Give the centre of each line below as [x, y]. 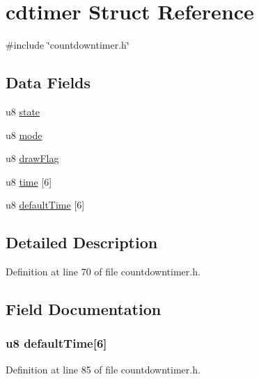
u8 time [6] [29, 181]
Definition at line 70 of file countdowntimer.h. [103, 272]
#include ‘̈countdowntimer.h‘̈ [68, 45]
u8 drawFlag [32, 158]
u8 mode [24, 135]
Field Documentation [84, 309]
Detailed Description [82, 242]
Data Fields [48, 82]
